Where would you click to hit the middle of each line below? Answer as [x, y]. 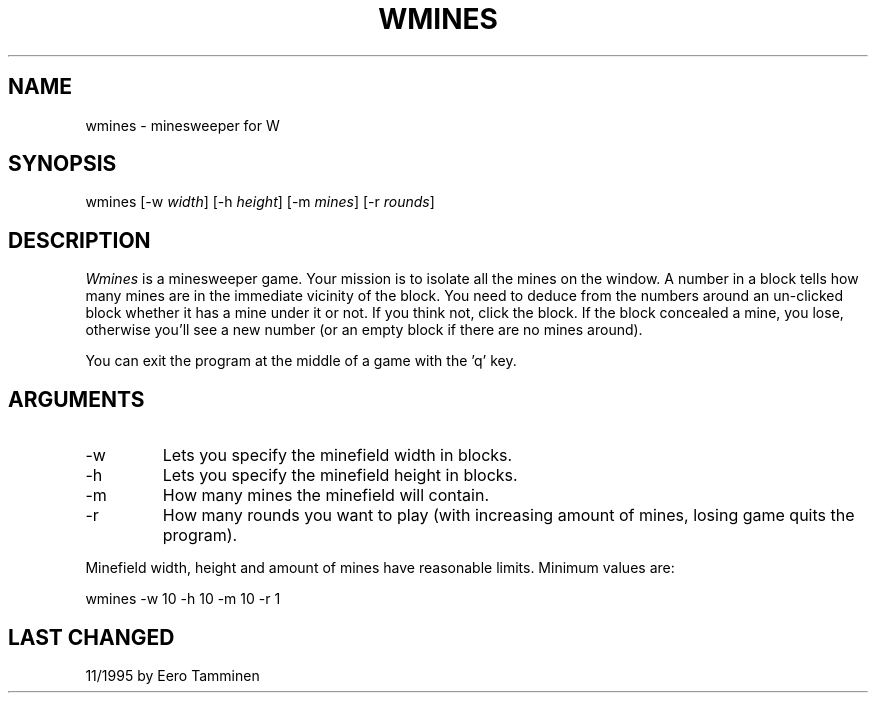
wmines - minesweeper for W [182, 125]
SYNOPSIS [62, 164]
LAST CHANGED [91, 637]
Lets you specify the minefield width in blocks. [337, 455]
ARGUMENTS [76, 399]
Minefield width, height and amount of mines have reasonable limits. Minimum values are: [380, 568]
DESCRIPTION [79, 240]
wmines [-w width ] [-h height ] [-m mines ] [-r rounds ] [260, 202]
